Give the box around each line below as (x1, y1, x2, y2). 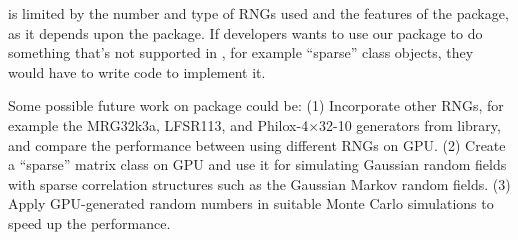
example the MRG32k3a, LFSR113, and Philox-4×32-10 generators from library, (8, 114, 501, 135)
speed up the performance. (8, 212, 171, 233)
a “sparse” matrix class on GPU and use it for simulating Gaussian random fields (8, 154, 507, 175)
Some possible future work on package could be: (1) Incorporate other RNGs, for (8, 95, 504, 116)
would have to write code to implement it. (8, 61, 266, 82)
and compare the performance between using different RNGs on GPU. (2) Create (8, 134, 506, 155)
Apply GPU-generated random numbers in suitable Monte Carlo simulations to (8, 193, 494, 214)
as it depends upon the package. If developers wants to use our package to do (8, 22, 483, 43)
